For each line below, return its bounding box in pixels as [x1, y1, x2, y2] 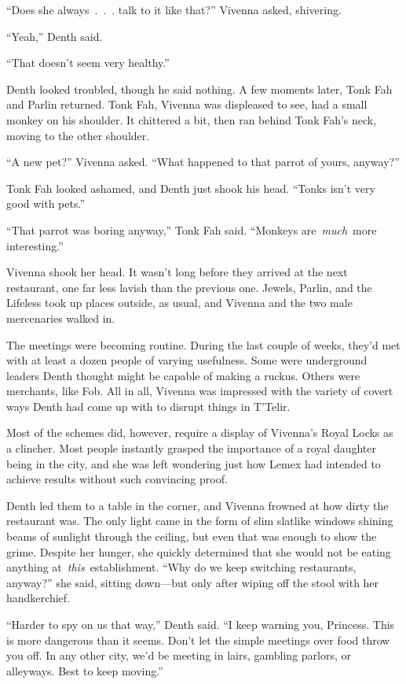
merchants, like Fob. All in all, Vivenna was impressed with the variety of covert [6, 383, 393, 399]
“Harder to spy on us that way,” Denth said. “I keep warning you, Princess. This [6, 616, 395, 632]
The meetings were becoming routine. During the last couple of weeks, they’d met [6, 336, 401, 353]
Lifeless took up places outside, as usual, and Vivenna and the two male [6, 294, 353, 311]
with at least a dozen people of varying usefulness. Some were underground [6, 352, 368, 368]
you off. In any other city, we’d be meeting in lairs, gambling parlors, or [6, 647, 352, 664]
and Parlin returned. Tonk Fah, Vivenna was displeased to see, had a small [6, 96, 368, 113]
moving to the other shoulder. [6, 127, 150, 143]
